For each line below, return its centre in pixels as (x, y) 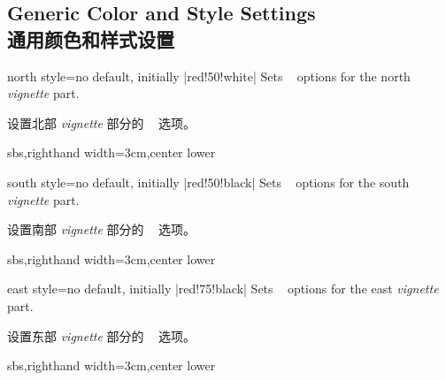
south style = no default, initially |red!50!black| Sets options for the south (208, 182)
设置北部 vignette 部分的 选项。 (101, 122)
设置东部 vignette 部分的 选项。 (101, 335)
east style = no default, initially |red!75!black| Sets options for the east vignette (223, 289)
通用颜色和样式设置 (91, 38)
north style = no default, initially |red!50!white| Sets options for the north (209, 76)
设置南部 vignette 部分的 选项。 (101, 229)
